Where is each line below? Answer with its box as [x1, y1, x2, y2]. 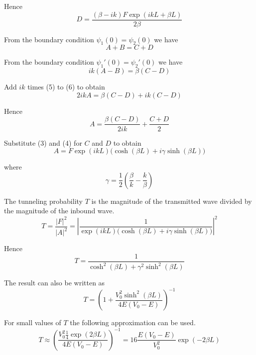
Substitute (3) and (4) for [4, 137, 82, 148]
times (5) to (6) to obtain [27, 82, 105, 92]
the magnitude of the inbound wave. [4, 205, 115, 216]
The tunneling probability [4, 195, 83, 206]
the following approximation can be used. [70, 317, 196, 328]
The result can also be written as [4, 277, 105, 288]
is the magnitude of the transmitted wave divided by [91, 195, 252, 206]
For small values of [4, 317, 61, 328]
